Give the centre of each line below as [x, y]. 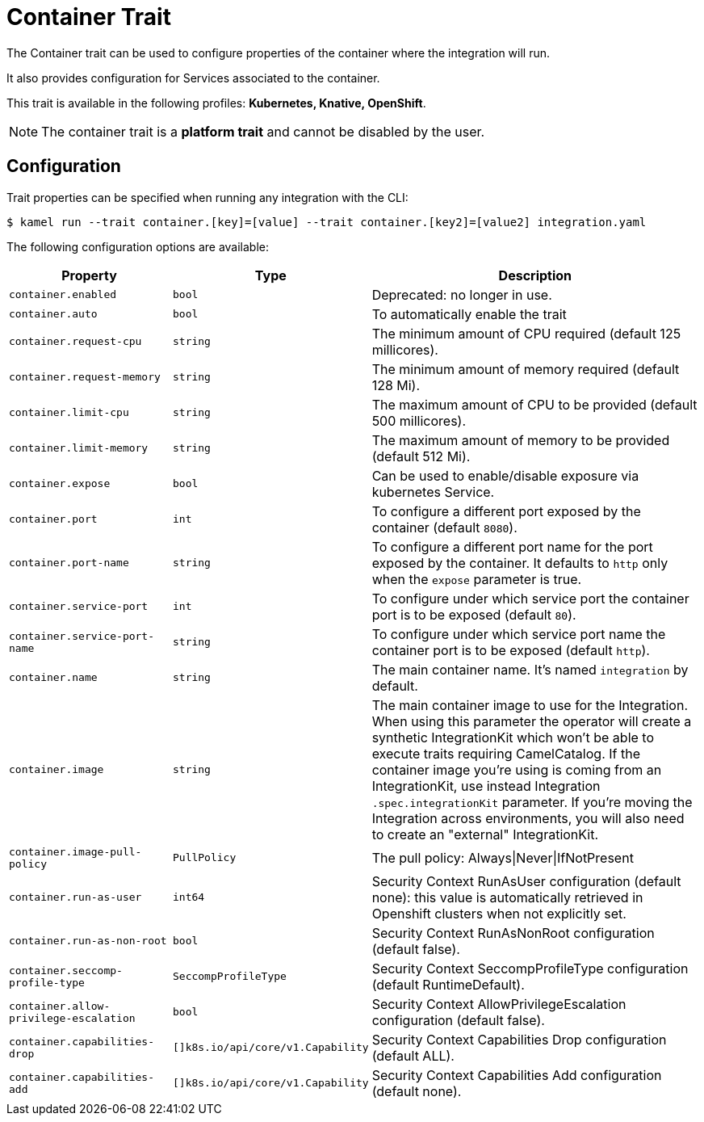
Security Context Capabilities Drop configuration [519, 1039]
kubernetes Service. [433, 492]
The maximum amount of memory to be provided [521, 440]
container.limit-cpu [69, 413]
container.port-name [69, 563]
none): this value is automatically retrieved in [507, 897]
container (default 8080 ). [444, 527]
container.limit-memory [79, 448]
